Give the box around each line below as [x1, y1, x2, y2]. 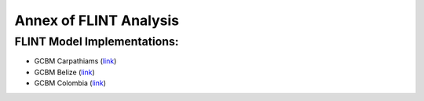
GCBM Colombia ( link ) [34, 78, 106, 88]
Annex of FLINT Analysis [14, 12, 180, 29]
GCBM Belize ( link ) [34, 67, 96, 77]
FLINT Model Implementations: [14, 34, 180, 49]
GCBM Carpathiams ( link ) [34, 56, 117, 66]
